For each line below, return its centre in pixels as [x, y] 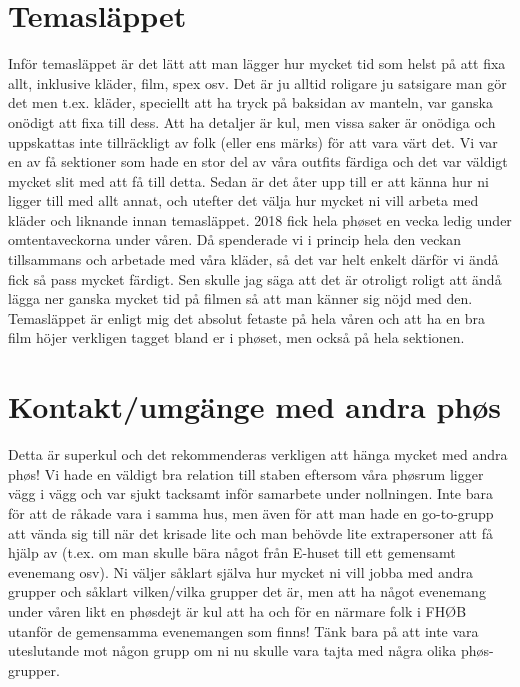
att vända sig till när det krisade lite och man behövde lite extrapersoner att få [250, 532]
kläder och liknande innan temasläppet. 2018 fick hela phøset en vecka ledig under [260, 219]
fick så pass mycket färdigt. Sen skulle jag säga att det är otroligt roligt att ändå [255, 278]
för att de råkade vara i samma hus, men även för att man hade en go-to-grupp [251, 512]
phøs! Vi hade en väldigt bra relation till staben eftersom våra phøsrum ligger [246, 473]
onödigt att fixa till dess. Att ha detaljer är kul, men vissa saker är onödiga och [252, 121]
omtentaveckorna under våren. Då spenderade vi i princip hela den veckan [235, 239]
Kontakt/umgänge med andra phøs [255, 406]
